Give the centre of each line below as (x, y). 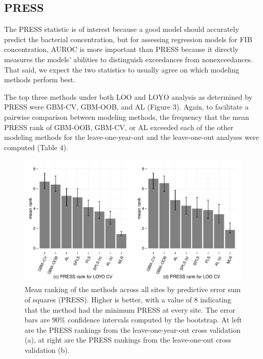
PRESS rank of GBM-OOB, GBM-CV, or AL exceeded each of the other (119, 127)
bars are (37, 320)
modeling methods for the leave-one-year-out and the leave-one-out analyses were (131, 137)
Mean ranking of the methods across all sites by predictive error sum (133, 289)
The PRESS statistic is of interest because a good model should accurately (122, 29)
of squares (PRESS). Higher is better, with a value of (108, 300)
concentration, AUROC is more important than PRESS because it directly (122, 49)
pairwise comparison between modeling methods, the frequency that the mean (127, 116)
